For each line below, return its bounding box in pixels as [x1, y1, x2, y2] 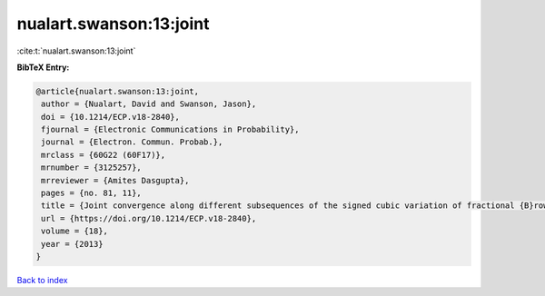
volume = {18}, [41, 226, 109, 236]
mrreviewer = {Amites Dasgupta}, [41, 175, 190, 185]
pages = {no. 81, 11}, [41, 188, 143, 199]
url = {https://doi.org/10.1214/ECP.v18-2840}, [41, 213, 257, 223]
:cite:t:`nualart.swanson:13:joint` [16, 45, 136, 56]
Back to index [16, 274, 68, 285]
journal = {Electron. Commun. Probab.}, [41, 137, 223, 147]
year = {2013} [41, 239, 104, 249]
